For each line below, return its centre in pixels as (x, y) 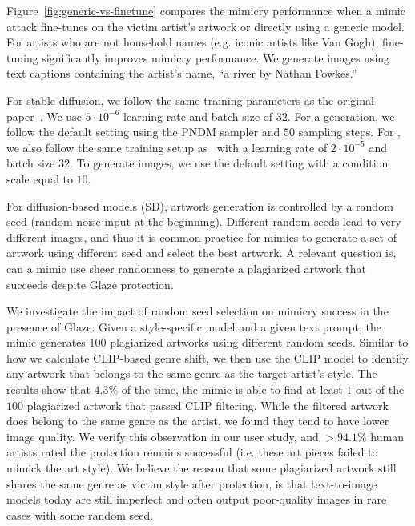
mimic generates (46, 342)
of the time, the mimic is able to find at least (232, 389)
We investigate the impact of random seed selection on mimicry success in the (197, 311)
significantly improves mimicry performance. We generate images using (216, 57)
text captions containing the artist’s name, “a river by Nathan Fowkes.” (182, 73)
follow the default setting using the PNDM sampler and (143, 132)
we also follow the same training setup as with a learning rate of (167, 147)
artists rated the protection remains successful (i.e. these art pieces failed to (192, 452)
